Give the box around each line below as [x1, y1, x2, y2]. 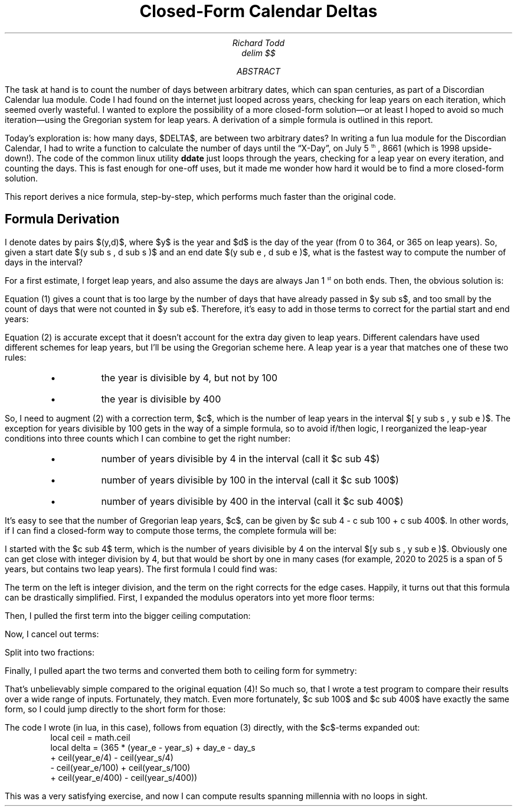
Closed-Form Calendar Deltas [139, 1, 378, 21]
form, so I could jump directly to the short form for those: [5, 703, 226, 714]
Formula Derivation [5, 212, 120, 227]
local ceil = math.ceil [50, 732, 130, 742]
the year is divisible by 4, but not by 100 [101, 371, 278, 384]
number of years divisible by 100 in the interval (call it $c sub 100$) [101, 473, 399, 486]
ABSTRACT [236, 66, 281, 76]
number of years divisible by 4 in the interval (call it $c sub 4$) [101, 452, 380, 465]
